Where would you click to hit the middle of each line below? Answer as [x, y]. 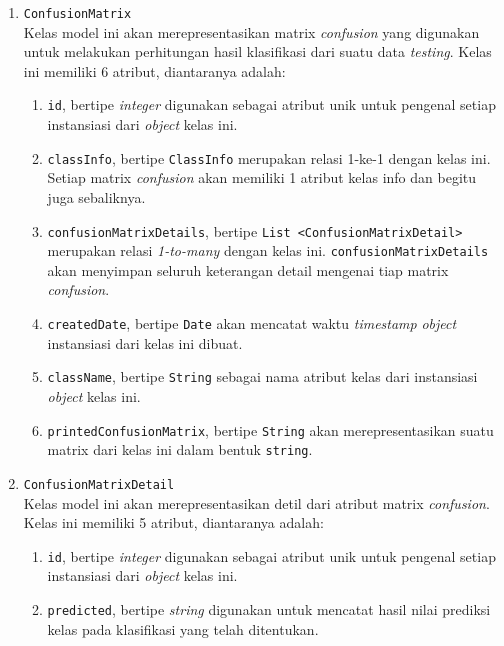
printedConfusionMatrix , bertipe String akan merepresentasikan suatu [270, 429]
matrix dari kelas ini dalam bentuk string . [180, 449]
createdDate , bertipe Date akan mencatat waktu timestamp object [252, 323]
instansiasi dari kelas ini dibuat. [145, 342]
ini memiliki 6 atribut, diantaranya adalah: [154, 70]
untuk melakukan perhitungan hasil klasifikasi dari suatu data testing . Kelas [257, 51]
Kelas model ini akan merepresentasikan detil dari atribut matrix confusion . [256, 502]
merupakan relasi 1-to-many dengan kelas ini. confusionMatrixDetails [268, 250]
